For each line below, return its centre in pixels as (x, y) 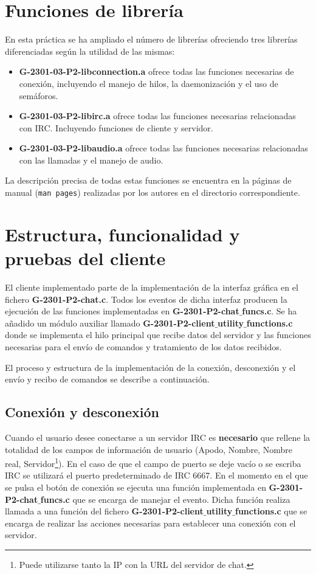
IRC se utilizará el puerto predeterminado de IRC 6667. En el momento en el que (156, 475)
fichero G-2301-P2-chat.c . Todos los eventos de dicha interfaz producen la (146, 299)
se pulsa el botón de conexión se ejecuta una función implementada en (136, 487)
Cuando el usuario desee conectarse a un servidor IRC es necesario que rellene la (158, 437)
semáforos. (39, 95)
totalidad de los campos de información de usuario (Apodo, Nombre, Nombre (149, 449)
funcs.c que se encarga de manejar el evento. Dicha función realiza (165, 499)
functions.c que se (271, 511)
